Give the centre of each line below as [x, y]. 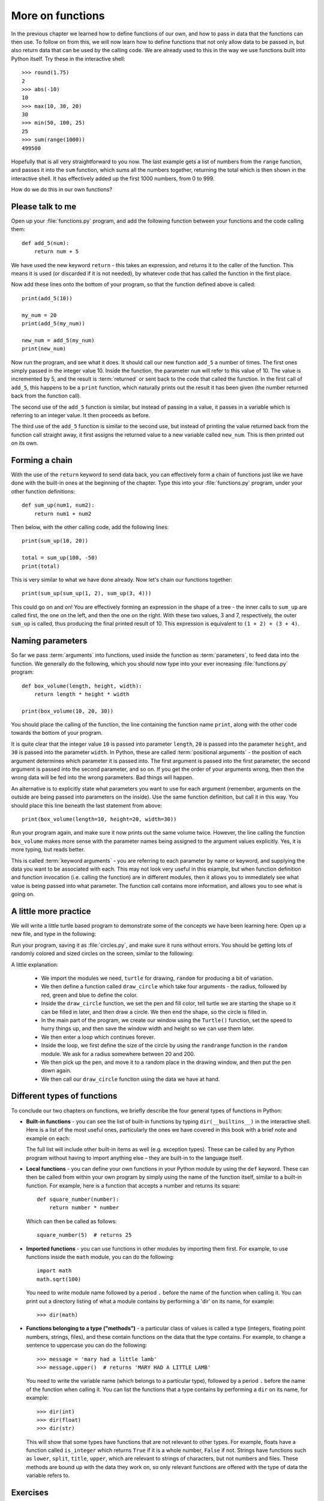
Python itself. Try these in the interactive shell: [68, 59]
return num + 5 [56, 252]
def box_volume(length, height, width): [82, 686]
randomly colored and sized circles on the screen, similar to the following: [102, 953]
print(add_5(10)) [47, 298]
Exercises [30, 1493]
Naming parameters [49, 641]
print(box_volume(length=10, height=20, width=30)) [99, 819]
